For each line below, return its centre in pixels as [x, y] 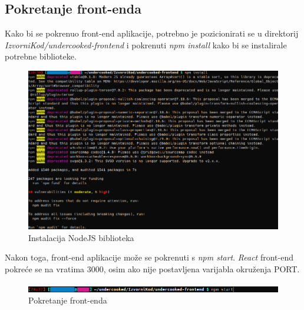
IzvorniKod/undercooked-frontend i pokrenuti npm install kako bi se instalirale [146, 44]
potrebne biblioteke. [41, 56]
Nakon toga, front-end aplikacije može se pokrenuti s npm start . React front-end [149, 257]
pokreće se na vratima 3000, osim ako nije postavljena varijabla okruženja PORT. [152, 269]
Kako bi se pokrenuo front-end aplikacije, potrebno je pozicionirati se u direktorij [152, 33]
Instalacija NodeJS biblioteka [81, 237]
